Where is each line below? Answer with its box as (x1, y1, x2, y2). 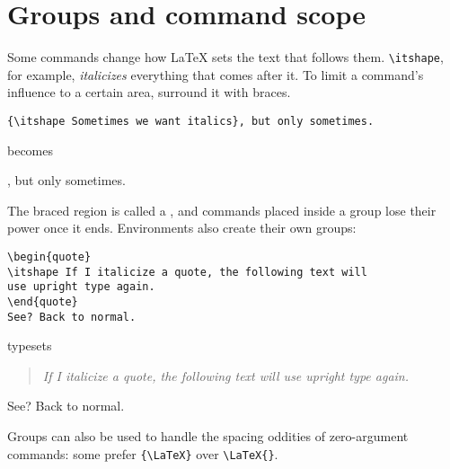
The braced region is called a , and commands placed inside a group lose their (7, 200, 437, 219)
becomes (7, 140, 54, 159)
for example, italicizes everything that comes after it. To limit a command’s (7, 65, 424, 84)
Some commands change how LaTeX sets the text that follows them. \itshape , (7, 48, 444, 66)
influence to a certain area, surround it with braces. (7, 83, 291, 102)
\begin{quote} (7, 251, 92, 263)
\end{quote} (7, 295, 78, 308)
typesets (7, 336, 52, 355)
